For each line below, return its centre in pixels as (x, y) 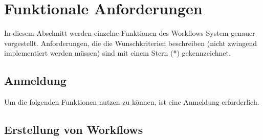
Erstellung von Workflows (74, 130)
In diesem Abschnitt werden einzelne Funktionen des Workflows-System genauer (130, 33)
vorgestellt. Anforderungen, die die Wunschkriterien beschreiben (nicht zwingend (131, 43)
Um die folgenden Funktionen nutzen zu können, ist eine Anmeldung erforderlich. (132, 102)
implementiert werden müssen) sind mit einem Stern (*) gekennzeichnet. (117, 53)
